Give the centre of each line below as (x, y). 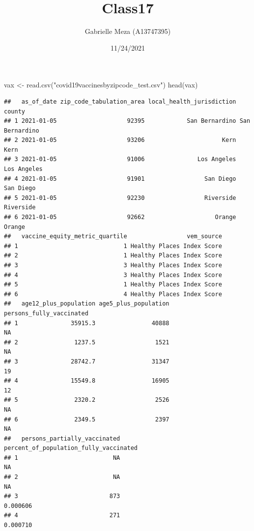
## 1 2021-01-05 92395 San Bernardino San (127, 121)
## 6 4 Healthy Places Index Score (113, 294)
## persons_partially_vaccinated (62, 438)
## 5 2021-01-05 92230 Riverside (120, 198)
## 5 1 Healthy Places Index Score (113, 285)
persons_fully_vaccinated (46, 313)
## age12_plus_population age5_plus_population (87, 304)
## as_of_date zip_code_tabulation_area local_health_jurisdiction (120, 101)
